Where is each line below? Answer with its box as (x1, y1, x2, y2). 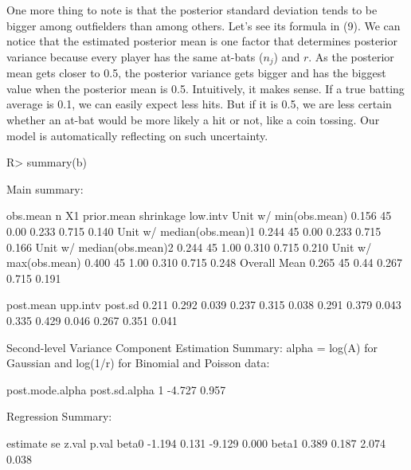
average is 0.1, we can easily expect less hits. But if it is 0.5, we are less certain (6, 96, 392, 112)
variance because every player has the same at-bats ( (6, 48, 264, 65)
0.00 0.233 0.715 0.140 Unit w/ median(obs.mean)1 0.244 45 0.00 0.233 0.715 (6, 222, 382, 239)
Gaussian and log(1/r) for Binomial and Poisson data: (6, 354, 270, 371)
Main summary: (6, 180, 84, 197)
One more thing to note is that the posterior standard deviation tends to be (6, 2, 378, 18)
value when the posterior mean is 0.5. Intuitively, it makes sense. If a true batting (6, 80, 405, 96)
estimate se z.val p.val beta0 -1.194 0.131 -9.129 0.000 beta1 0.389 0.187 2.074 (6, 434, 386, 451)
